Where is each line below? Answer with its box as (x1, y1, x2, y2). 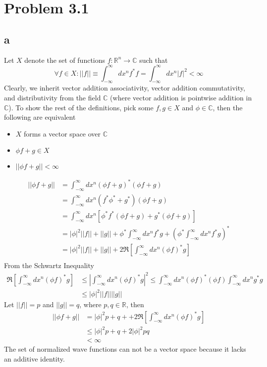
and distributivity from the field (4, 92, 101, 103)
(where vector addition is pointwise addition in (110, 92, 252, 103)
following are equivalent (4, 112, 76, 122)
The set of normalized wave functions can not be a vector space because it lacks (4, 344, 246, 354)
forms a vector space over (24, 128, 101, 138)
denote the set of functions (24, 54, 106, 65)
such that (139, 54, 168, 65)
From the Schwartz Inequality (4, 260, 94, 271)
